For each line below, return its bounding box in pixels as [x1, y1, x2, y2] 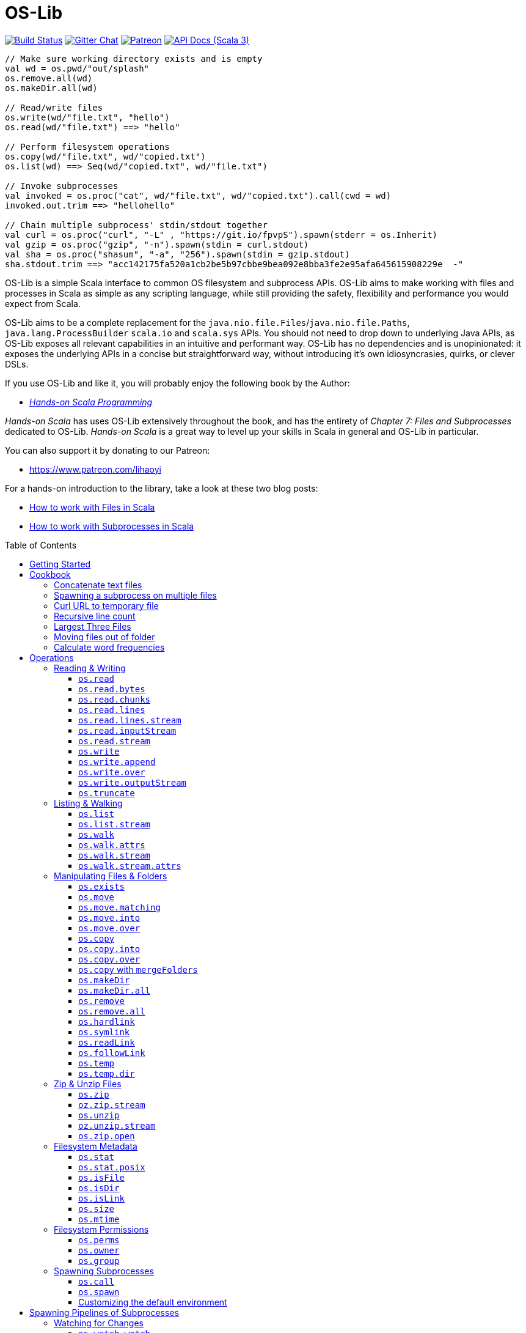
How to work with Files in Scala [29, 501, 155, 512]
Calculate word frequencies [54, 641, 165, 652]
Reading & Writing [54, 662, 126, 673]
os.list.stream [78, 819, 151, 829]
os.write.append [78, 756, 156, 767]
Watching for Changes [54, 1317, 144, 1328]
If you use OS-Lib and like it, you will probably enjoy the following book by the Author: [5, 377, 350, 388]
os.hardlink [78, 1016, 135, 1027]
